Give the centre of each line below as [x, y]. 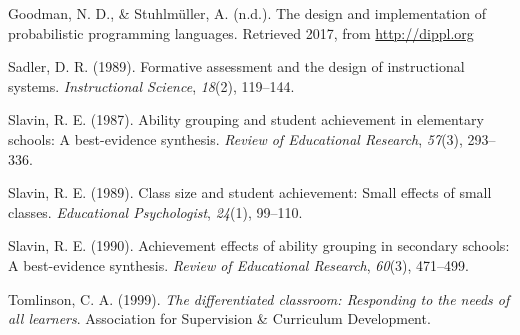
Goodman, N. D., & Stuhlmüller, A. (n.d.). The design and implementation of [247, 13]
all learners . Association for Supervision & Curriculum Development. [219, 318]
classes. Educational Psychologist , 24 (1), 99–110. [155, 211]
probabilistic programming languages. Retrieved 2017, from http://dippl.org [241, 32]
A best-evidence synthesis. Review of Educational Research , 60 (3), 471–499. [238, 264]
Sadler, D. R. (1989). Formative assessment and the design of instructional [236, 66]
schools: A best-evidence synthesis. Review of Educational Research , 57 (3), [235, 138]
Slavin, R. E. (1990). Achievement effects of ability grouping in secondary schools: [259, 245]
